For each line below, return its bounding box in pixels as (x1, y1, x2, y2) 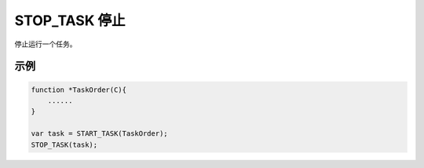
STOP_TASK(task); (31, 140, 98, 149)
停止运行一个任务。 (14, 39, 77, 49)
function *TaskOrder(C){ (31, 85, 127, 94)
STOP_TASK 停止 (14, 12, 126, 29)
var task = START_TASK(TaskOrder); (31, 130, 168, 138)
